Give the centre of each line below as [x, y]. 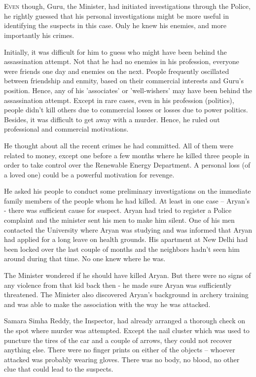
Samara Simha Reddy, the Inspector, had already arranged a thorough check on [125, 321]
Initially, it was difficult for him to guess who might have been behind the [115, 51]
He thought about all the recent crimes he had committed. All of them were [119, 145]
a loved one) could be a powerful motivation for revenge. [89, 174]
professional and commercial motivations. [66, 129]
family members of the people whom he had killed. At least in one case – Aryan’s [127, 200]
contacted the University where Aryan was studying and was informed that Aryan [128, 229]
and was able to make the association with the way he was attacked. [107, 304]
